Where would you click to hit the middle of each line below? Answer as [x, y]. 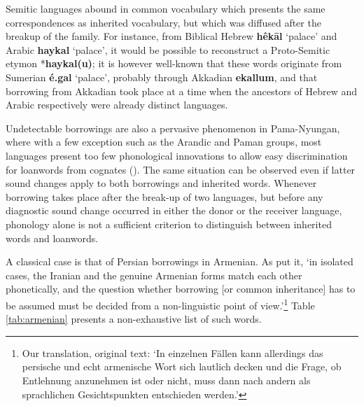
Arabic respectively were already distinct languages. [117, 105]
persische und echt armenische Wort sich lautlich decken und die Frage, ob [182, 366]
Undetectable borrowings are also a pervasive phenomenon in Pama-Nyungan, [173, 128]
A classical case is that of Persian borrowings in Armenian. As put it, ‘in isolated [180, 261]
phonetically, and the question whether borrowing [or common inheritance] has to [181, 289]
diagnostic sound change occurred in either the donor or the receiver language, [174, 210]
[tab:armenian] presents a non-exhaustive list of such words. [134, 319]
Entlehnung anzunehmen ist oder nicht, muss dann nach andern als [166, 380]
